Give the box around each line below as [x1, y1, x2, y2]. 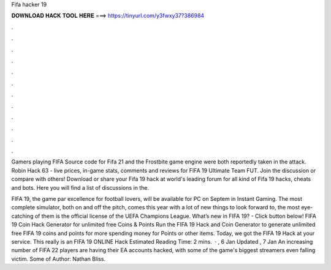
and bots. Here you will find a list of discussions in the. [11, 184, 150, 191]
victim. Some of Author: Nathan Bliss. [11, 255, 106, 263]
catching [11, 212, 34, 220]
